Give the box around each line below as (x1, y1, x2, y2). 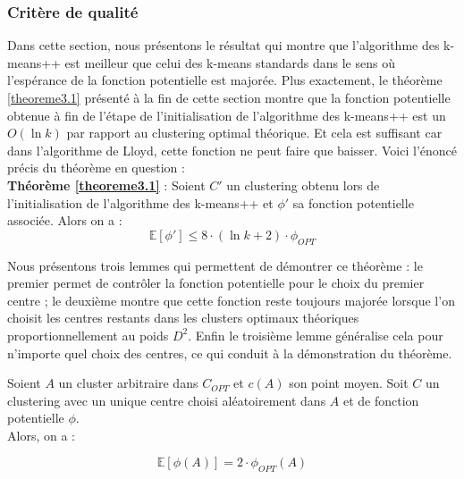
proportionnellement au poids (7, 325, 169, 344)
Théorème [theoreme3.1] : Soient (7, 175, 206, 194)
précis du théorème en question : (7, 158, 185, 177)
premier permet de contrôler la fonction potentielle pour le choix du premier (7, 273, 425, 292)
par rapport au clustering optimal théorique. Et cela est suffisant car (66, 123, 443, 142)
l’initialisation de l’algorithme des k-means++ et (7, 193, 274, 212)
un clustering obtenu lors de (226, 175, 380, 194)
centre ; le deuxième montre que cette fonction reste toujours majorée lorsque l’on (7, 290, 455, 309)
